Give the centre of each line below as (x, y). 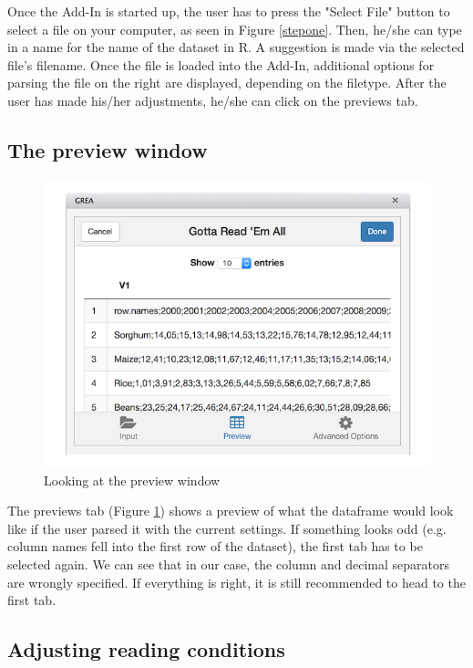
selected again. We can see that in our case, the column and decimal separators (229, 564)
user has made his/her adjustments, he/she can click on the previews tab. (213, 100)
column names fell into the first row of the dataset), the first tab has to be (215, 546)
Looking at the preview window (132, 480)
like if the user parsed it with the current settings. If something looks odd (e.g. (227, 528)
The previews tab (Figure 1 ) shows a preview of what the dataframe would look (231, 511)
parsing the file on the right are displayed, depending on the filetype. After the (227, 83)
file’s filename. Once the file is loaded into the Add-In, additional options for (221, 64)
